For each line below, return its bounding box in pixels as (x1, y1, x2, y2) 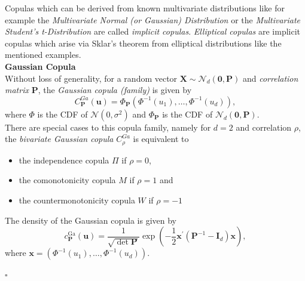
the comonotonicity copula (19, 174, 116, 186)
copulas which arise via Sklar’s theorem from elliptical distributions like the (5, 36, 282, 49)
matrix (5, 84, 29, 96)
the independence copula (19, 153, 109, 166)
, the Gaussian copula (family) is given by (38, 84, 192, 96)
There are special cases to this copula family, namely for (5, 121, 211, 133)
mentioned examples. (5, 48, 81, 61)
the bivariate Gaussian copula (5, 132, 114, 145)
